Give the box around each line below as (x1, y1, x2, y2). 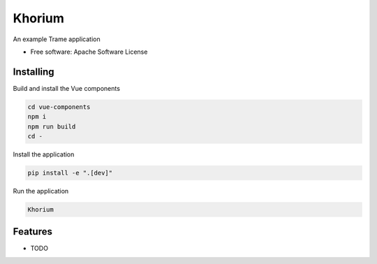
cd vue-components (27, 103, 91, 111)
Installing (13, 66, 55, 78)
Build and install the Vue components (13, 84, 120, 92)
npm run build (27, 122, 76, 131)
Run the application (13, 186, 69, 195)
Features (13, 226, 52, 237)
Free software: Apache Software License (30, 47, 148, 56)
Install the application (13, 150, 75, 159)
